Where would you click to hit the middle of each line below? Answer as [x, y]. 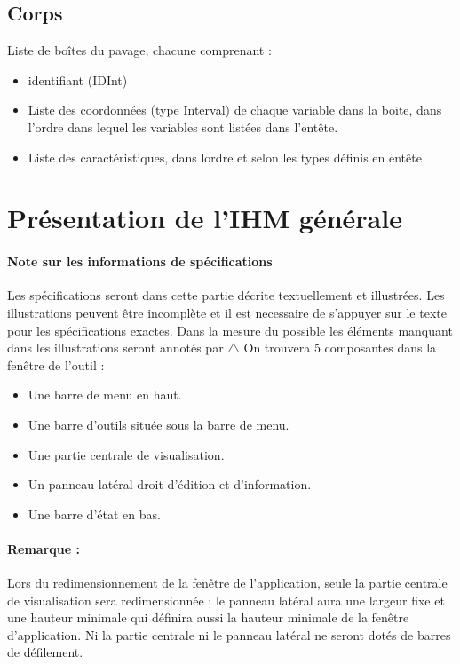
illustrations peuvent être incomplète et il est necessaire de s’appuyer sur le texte [227, 312]
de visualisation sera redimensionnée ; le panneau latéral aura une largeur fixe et [226, 600]
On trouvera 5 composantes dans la [340, 348]
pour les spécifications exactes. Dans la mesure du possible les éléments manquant [230, 330]
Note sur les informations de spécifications [140, 261]
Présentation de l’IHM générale [205, 218]
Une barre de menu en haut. [105, 395]
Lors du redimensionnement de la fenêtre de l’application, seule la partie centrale [227, 583]
